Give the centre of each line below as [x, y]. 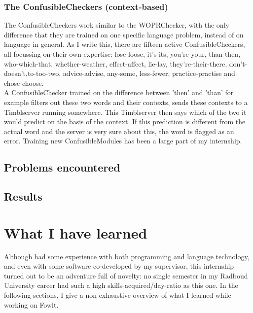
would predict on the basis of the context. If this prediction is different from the [125, 122]
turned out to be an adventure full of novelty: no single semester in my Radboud [126, 275]
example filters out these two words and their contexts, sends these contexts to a [126, 102]
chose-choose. [24, 83]
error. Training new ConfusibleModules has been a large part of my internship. [123, 141]
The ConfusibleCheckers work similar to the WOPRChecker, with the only [117, 25]
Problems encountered [62, 167]
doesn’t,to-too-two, [33, 73]
